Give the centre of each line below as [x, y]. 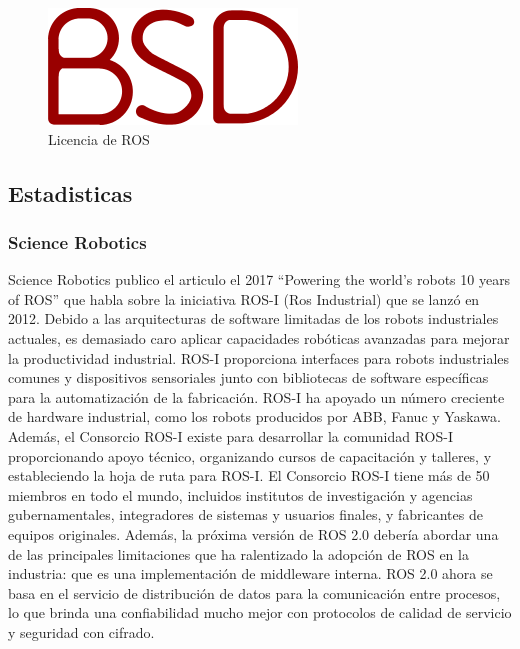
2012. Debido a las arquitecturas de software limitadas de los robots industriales [253, 318]
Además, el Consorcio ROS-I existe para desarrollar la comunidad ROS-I [230, 435]
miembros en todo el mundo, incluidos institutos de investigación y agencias [240, 494]
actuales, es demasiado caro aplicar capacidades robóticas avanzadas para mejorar [259, 337]
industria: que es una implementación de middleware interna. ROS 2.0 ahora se [250, 573]
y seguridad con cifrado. [81, 631]
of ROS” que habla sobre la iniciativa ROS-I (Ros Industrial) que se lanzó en [244, 298]
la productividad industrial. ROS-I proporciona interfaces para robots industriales [259, 357]
